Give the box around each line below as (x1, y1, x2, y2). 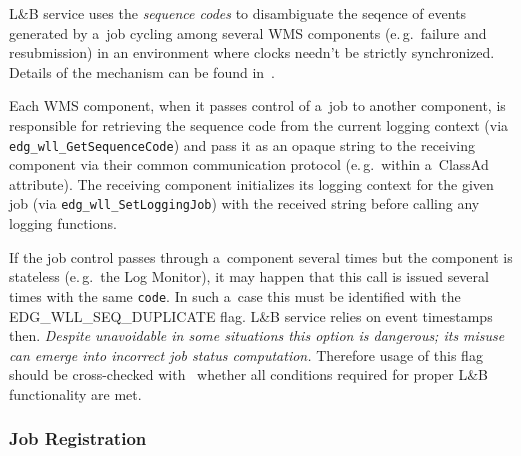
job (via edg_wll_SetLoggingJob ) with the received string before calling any (9, 193, 480, 214)
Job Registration (9, 426, 147, 451)
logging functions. (9, 213, 117, 234)
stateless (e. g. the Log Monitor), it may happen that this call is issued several (9, 266, 489, 287)
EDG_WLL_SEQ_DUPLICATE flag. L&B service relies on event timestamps (9, 305, 493, 326)
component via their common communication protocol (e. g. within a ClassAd (9, 154, 489, 175)
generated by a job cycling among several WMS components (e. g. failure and (9, 22, 487, 43)
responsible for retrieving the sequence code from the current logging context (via (9, 114, 509, 135)
